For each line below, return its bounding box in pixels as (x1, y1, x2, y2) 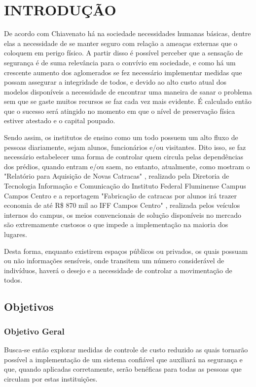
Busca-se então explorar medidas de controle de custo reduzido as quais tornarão (4, 344, 248, 354)
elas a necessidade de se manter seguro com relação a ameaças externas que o (4, 38, 238, 48)
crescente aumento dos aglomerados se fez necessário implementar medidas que (4, 67, 242, 77)
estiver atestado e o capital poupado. (4, 115, 115, 126)
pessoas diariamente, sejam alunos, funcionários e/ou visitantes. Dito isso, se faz (4, 142, 246, 152)
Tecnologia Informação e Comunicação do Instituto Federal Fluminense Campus (4, 181, 246, 191)
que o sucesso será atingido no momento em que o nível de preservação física (4, 105, 235, 116)
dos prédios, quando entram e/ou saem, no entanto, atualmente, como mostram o (4, 161, 250, 171)
